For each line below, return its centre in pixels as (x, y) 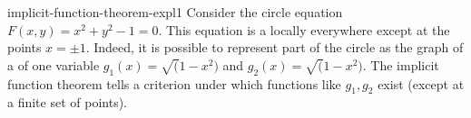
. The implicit (401, 64)
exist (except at (421, 83)
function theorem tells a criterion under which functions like (174, 83)
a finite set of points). (67, 102)
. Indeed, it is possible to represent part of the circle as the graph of (275, 47)
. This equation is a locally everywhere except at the (304, 29)
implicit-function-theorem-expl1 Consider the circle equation (175, 12)
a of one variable (54, 64)
